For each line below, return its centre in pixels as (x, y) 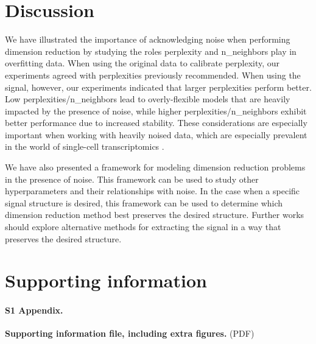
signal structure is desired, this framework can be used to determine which (144, 202)
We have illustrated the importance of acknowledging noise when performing (148, 39)
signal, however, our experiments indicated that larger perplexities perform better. (158, 87)
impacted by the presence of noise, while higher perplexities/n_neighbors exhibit (156, 111)
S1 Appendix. (34, 310)
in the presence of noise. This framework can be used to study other (132, 179)
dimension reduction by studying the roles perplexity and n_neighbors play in (151, 51)
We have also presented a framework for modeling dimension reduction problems (155, 167)
